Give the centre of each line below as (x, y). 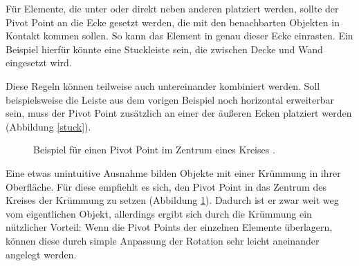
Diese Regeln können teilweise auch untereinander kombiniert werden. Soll (163, 85)
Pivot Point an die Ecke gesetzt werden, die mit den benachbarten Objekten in (173, 22)
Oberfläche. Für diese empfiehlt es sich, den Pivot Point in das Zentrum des (166, 186)
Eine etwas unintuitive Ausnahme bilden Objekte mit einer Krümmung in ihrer (173, 172)
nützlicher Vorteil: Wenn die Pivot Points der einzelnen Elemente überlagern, (169, 227)
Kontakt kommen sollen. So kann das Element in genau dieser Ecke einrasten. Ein (179, 36)
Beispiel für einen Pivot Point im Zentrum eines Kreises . (154, 150)
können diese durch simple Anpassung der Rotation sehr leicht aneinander (163, 240)
